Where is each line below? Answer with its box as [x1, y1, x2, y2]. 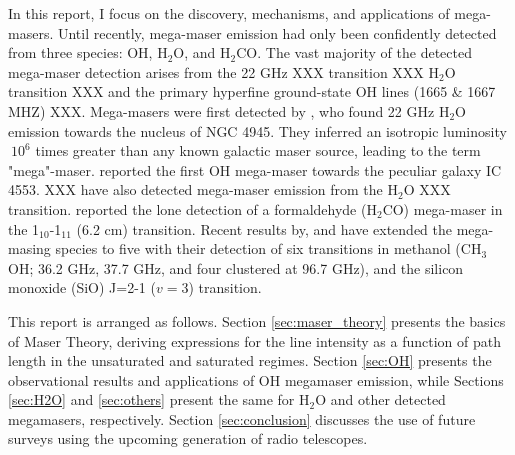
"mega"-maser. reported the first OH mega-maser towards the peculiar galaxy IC [8, 159, 502, 180]
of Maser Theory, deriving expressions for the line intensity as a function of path [8, 330, 502, 351]
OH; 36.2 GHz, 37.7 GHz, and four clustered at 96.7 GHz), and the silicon [8, 257, 464, 278]
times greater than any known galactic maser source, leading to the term [35, 140, 481, 161]
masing [8, 238, 51, 259]
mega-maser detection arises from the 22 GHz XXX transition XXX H [8, 61, 440, 82]
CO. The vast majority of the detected [236, 42, 472, 63]
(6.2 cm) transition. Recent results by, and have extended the [76, 218, 452, 239]
